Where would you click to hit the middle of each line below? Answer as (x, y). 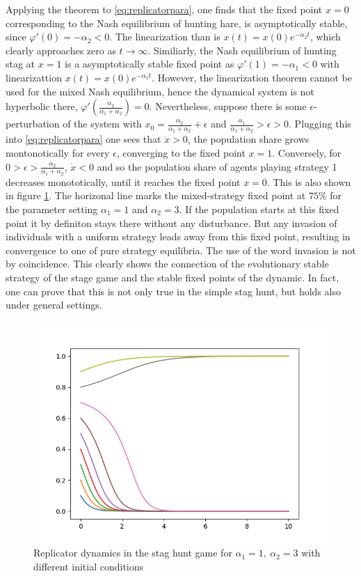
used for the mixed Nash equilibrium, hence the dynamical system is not (160, 91)
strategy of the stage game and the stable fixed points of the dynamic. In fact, (173, 277)
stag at (21, 64)
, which (325, 37)
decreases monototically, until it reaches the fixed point (123, 181)
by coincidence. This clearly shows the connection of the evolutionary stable (167, 264)
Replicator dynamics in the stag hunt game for (133, 553)
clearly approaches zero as (61, 50)
